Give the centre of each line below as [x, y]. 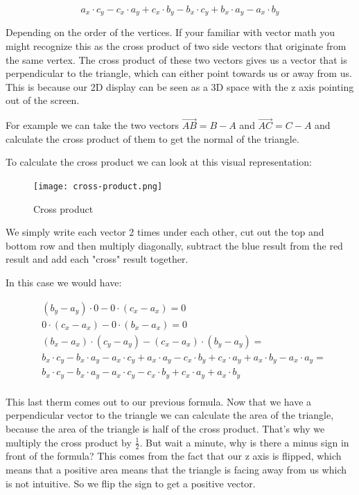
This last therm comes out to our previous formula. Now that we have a [159, 401]
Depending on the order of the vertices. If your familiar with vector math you [170, 32]
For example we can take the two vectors [92, 125]
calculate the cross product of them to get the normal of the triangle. [152, 138]
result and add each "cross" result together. [97, 259]
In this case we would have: [64, 283]
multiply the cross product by [69, 442]
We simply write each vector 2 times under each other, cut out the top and [165, 232]
